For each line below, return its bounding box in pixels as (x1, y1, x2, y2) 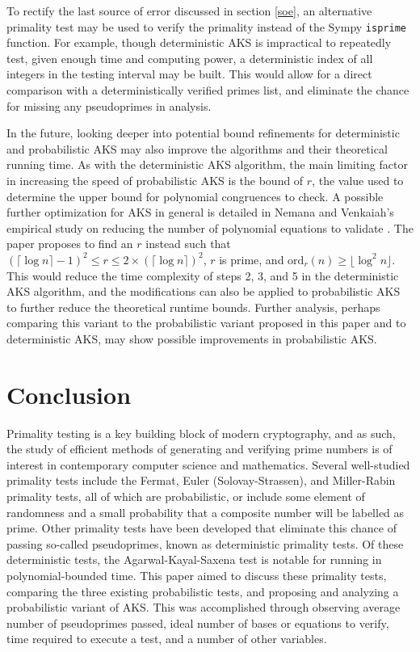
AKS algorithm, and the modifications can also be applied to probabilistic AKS (6, 283, 401, 300)
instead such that (145, 235, 231, 252)
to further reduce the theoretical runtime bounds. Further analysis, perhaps (6, 298, 380, 315)
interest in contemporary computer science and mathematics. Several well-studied (6, 456, 410, 473)
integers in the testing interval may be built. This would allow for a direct (6, 65, 372, 82)
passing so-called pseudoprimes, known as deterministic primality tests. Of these (6, 535, 404, 552)
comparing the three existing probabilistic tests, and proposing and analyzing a (6, 583, 399, 599)
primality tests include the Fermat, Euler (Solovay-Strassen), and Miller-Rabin (6, 472, 396, 489)
